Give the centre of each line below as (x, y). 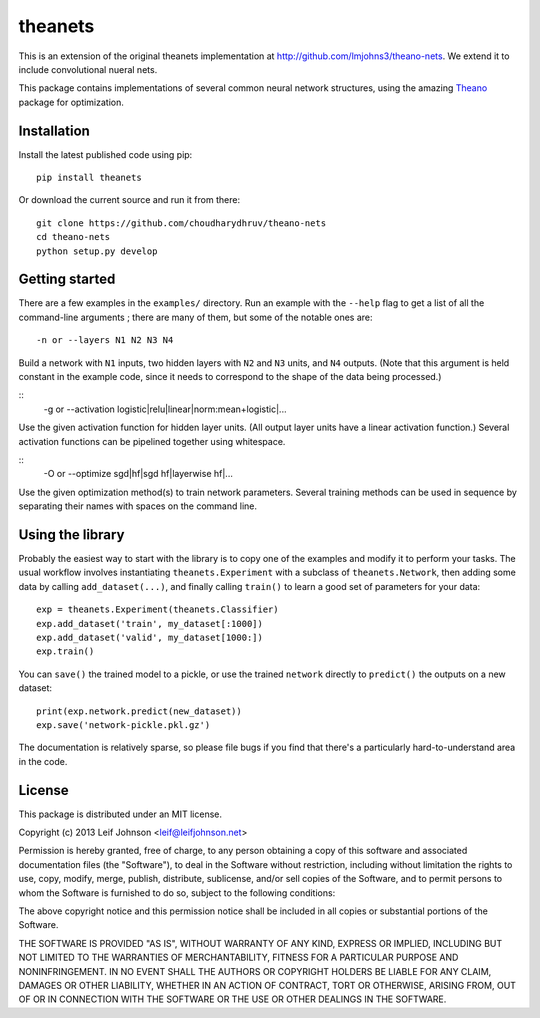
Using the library (71, 534)
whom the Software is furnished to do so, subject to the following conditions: (177, 892)
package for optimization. (71, 102)
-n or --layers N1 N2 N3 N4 (105, 340)
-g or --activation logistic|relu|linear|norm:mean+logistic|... (165, 409)
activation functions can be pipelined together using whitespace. (152, 441)
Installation (54, 130)
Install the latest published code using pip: (105, 154)
